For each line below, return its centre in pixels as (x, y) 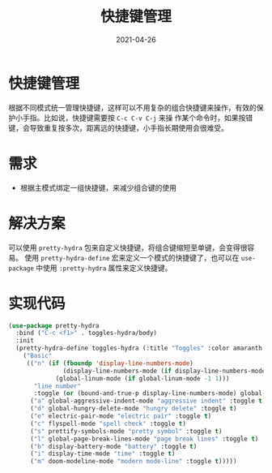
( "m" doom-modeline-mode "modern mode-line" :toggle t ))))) (133, 462)
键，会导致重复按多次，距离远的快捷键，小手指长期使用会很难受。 (118, 127)
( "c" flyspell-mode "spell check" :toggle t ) (108, 424)
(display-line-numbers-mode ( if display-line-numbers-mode (164, 371)
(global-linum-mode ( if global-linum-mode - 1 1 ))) (142, 378)
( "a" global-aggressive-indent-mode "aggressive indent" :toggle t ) (148, 401)
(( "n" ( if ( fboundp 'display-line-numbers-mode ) (110, 363)
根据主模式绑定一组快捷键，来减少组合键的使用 (98, 187)
